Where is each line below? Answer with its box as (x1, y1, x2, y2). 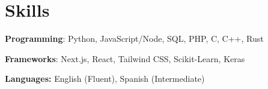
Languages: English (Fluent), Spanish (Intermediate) (5, 72, 205, 85)
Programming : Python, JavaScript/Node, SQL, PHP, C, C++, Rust (5, 32, 264, 45)
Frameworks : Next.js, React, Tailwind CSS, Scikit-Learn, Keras (5, 52, 245, 65)
